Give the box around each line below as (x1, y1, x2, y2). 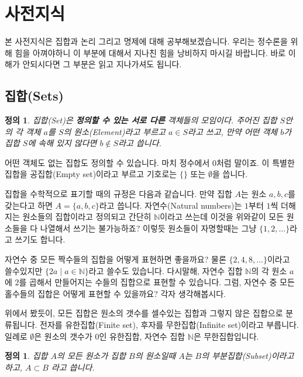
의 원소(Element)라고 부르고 (63, 125, 166, 137)
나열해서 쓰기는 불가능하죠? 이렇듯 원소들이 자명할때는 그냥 (40, 222, 257, 234)
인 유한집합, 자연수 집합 (99, 330, 185, 342)
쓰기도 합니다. (15, 233, 66, 245)
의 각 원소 (251, 264, 287, 276)
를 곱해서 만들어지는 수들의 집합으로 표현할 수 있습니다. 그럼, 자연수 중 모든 (19, 276, 295, 288)
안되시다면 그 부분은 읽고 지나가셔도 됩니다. (22, 58, 182, 70)
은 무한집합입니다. (193, 330, 259, 342)
